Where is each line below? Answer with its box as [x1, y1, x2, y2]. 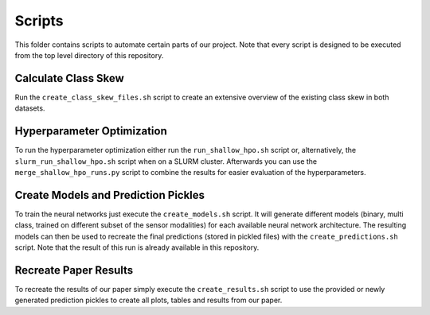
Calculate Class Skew [14, 72, 125, 85]
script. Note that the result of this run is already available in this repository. [14, 243, 260, 252]
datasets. [14, 103, 45, 113]
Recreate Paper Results [14, 263, 134, 277]
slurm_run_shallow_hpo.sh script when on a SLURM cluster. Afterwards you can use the [14, 156, 318, 166]
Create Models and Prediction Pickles [14, 188, 205, 202]
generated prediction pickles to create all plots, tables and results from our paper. [14, 295, 283, 305]
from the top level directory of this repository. [14, 50, 164, 60]
